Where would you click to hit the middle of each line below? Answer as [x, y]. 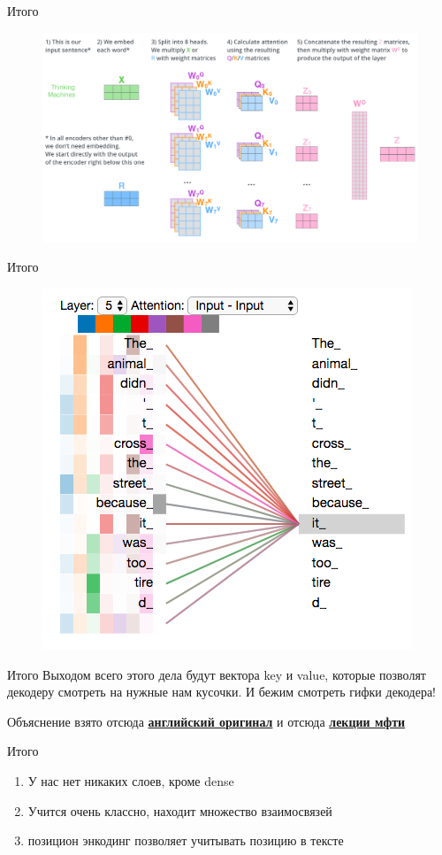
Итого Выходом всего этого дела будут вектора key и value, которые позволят [217, 674]
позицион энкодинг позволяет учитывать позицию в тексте [186, 840]
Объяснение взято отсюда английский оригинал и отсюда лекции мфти [206, 721]
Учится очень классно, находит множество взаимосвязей [180, 810]
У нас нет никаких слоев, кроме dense [131, 781]
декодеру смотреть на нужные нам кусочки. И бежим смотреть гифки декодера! [221, 692]
